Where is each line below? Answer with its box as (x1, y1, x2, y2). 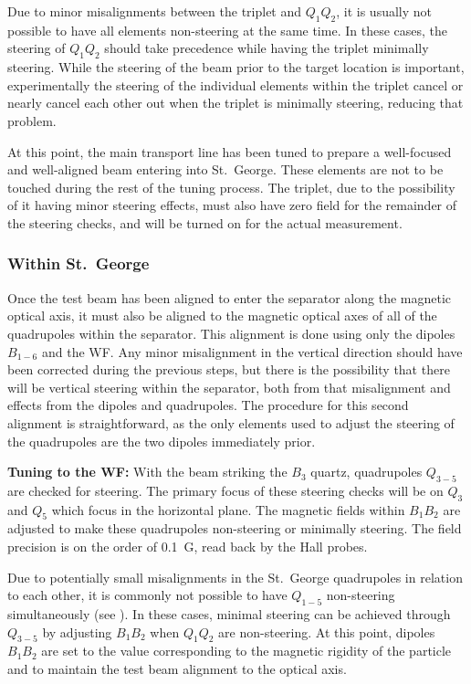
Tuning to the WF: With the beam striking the (7, 462, 288, 481)
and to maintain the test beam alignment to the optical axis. (7, 659, 347, 679)
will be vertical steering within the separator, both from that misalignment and (7, 377, 451, 396)
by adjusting (42, 622, 112, 641)
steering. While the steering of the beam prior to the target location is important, (7, 58, 465, 77)
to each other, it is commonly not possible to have (7, 585, 288, 605)
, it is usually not (336, 2, 433, 20)
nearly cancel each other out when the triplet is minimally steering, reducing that (7, 93, 464, 112)
